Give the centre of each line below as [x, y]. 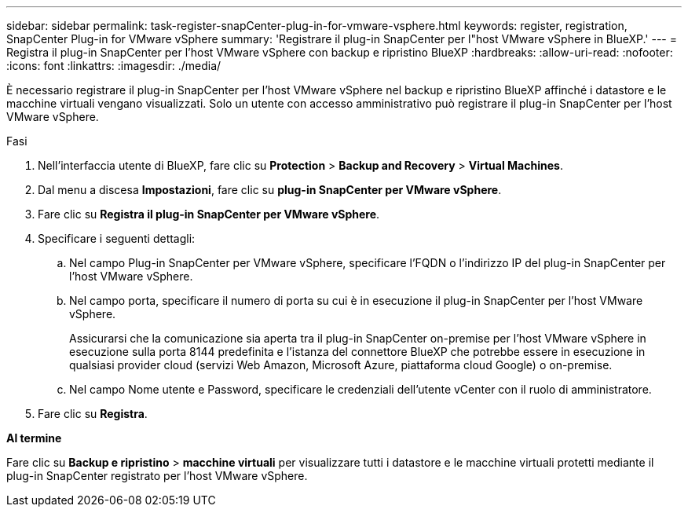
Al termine [34, 438]
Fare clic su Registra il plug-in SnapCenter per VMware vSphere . [209, 214]
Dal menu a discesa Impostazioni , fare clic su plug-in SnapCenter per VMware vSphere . [270, 190]
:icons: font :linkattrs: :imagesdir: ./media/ [114, 66]
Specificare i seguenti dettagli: [117, 238]
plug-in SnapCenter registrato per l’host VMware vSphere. [157, 476]
